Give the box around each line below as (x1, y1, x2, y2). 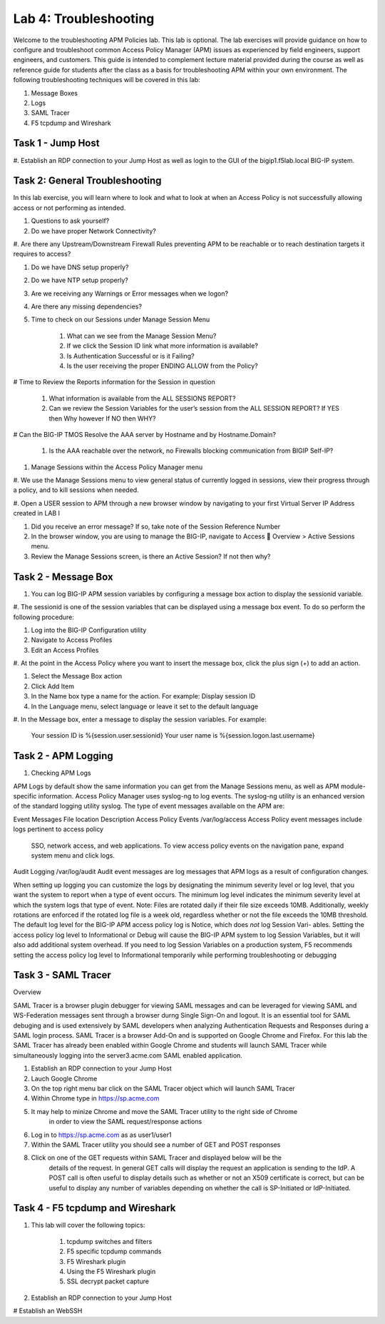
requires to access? (13, 250, 71, 259)
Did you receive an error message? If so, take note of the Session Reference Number (31, 522, 281, 531)
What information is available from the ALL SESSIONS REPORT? (48, 393, 236, 403)
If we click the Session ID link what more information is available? (66, 341, 258, 350)
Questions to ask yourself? (31, 216, 110, 225)
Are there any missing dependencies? (31, 302, 143, 311)
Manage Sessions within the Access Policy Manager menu (31, 463, 203, 471)
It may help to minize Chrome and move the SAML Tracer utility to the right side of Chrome (31, 1107, 298, 1115)
